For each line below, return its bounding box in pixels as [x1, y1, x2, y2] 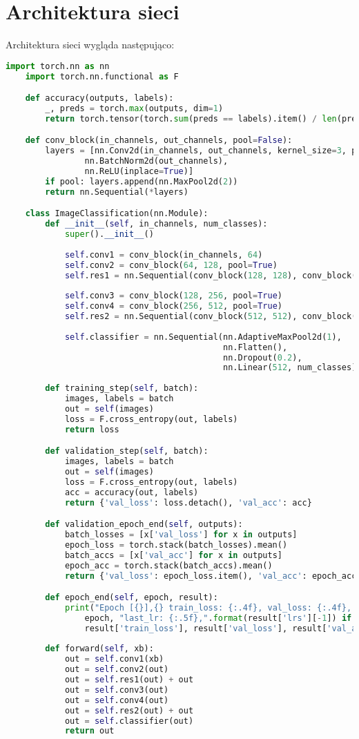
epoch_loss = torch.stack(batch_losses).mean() [64, 539, 288, 550]
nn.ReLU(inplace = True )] [84, 166, 194, 177]
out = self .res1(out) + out [64, 675, 194, 685]
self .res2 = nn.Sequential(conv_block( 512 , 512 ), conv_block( [64, 311, 357, 322]
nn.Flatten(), [222, 342, 288, 352]
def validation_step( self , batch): [45, 446, 208, 457]
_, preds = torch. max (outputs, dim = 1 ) [45, 104, 224, 113]
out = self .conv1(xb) [64, 654, 164, 664]
